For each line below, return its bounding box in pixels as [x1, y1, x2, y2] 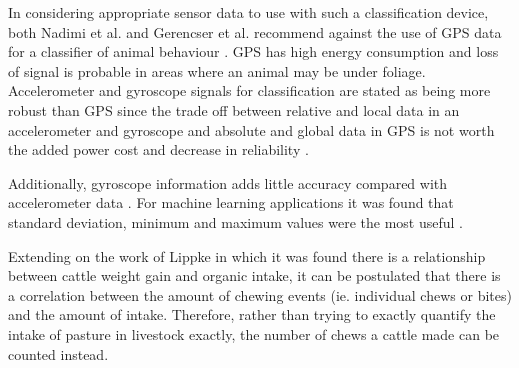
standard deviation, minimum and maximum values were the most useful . [8, 211, 463, 232]
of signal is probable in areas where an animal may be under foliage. [8, 60, 426, 81]
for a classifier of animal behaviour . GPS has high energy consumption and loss [8, 41, 499, 62]
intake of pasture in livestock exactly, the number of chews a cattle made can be [8, 323, 500, 344]
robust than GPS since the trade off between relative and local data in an [8, 99, 460, 120]
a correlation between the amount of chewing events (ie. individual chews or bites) [8, 284, 512, 305]
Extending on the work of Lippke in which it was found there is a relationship [8, 245, 486, 266]
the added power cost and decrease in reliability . [8, 139, 309, 160]
